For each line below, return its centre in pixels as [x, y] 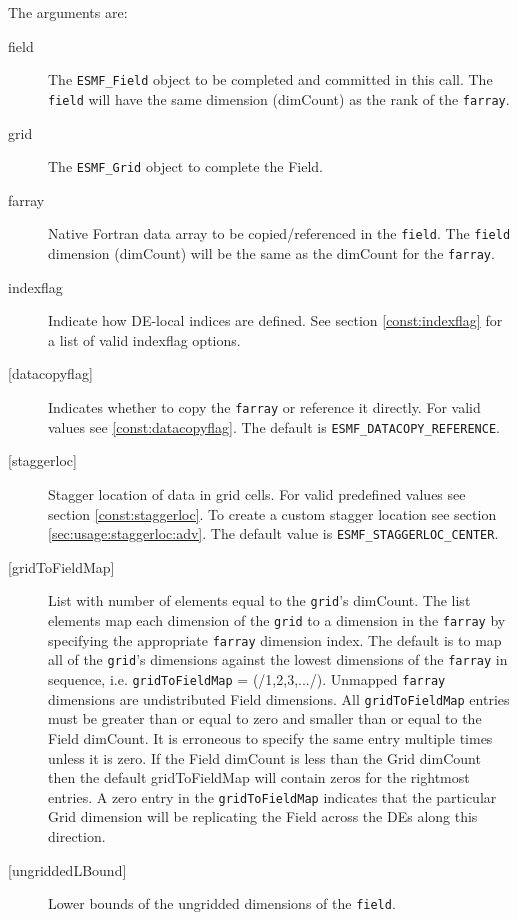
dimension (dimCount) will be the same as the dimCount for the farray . [271, 253]
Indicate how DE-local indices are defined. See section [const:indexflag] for [275, 320]
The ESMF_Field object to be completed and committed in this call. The [270, 79]
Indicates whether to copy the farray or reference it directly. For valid [264, 407]
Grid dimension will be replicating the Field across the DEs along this [263, 816]
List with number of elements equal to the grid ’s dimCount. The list [259, 600]
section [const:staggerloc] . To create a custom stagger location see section [272, 513]
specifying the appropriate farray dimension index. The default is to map [275, 639]
